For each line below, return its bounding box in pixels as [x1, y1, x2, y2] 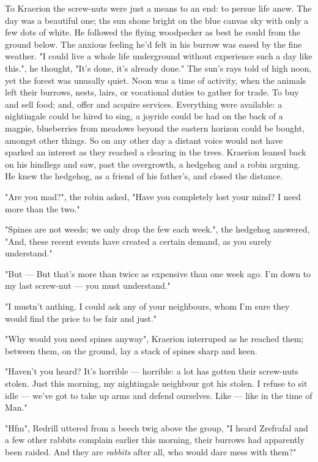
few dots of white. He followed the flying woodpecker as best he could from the [5, 26, 301, 39]
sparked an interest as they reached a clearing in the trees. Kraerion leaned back [5, 146, 306, 158]
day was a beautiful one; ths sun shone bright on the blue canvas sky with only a [5, 13, 309, 26]
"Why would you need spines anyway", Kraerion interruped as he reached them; [5, 332, 304, 345]
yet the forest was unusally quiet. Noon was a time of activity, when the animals [5, 73, 306, 86]
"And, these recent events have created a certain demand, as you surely [5, 234, 272, 247]
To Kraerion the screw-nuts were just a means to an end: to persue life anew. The [5, 2, 312, 14]
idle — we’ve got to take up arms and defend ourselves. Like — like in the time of [5, 389, 312, 401]
